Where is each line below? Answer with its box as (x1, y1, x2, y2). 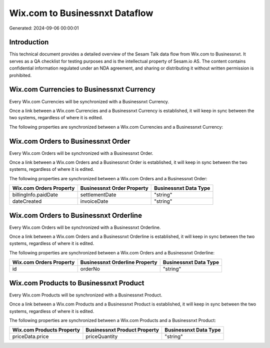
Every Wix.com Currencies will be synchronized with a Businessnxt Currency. (9, 98, 169, 105)
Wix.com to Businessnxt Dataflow (9, 8, 153, 19)
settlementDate (80, 191, 116, 198)
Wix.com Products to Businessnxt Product (9, 278, 144, 287)
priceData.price (12, 333, 49, 340)
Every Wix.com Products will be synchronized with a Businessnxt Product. (9, 292, 162, 298)
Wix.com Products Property (12, 326, 80, 333)
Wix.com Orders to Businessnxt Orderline (9, 211, 142, 220)
